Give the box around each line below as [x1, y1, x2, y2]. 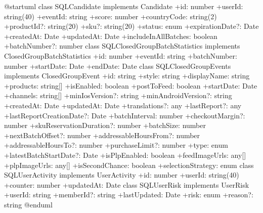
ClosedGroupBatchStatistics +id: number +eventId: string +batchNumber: [4, 50, 237, 61]
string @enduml [4, 199, 53, 209]
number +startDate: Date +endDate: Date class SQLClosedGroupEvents [4, 60, 231, 71]
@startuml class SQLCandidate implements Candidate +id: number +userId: [4, 1, 243, 11]
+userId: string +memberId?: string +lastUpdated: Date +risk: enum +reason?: [4, 189, 253, 200]
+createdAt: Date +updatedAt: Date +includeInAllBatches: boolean [4, 30, 217, 41]
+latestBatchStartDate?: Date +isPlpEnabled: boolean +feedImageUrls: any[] [4, 149, 246, 160]
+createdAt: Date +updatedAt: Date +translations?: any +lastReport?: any [4, 100, 242, 110]
